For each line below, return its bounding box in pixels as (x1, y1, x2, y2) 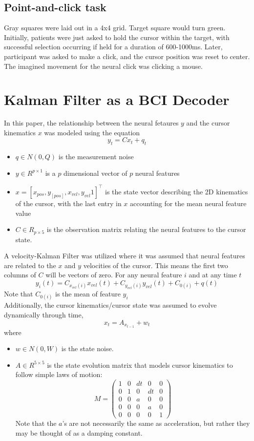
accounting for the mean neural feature (130, 198, 247, 208)
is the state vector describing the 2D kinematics (105, 186, 248, 196)
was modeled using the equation (44, 127, 140, 137)
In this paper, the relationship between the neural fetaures (4, 118, 179, 128)
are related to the (4, 260, 56, 270)
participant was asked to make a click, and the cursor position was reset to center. (4, 51, 250, 61)
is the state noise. (61, 343, 114, 354)
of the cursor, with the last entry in (15, 198, 122, 208)
